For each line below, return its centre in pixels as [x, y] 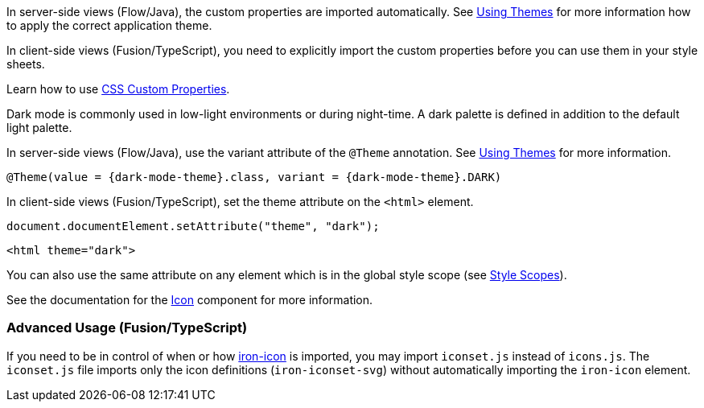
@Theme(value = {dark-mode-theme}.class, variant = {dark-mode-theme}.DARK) [254, 177]
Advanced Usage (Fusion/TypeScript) [127, 328]
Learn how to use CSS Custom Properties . [118, 89]
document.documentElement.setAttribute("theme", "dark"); [193, 226]
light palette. [39, 128]
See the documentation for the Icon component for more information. [190, 300]
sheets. [26, 64]
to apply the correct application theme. [109, 25]
